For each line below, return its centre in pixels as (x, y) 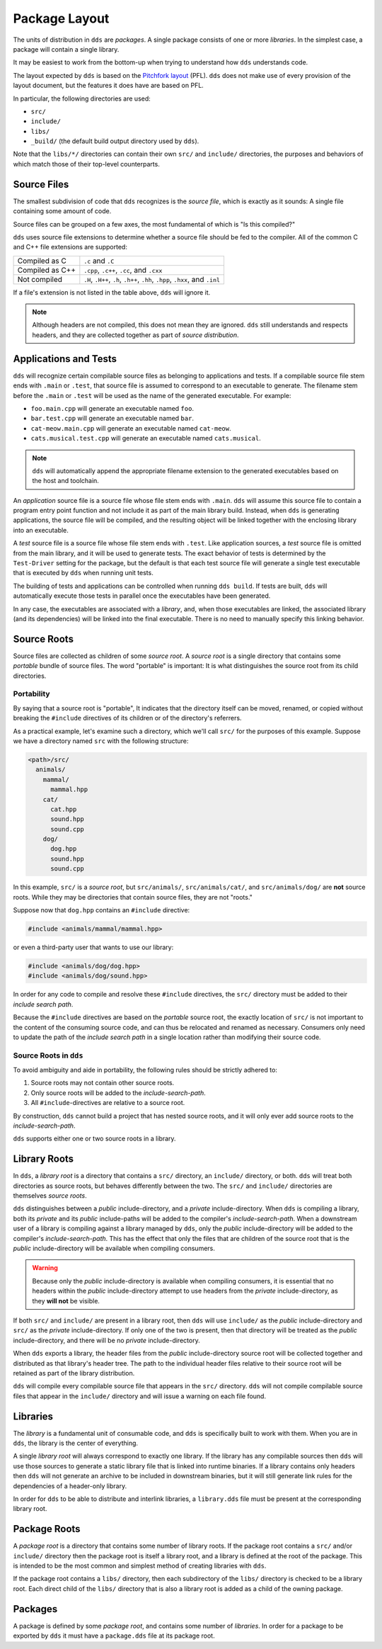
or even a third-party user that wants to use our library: (93, 947)
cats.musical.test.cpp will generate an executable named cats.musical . (146, 438)
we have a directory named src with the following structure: (101, 741)
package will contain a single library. (66, 49)
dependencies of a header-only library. (70, 1486)
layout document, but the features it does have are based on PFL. (109, 86)
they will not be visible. (66, 1300)
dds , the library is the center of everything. (75, 1443)
